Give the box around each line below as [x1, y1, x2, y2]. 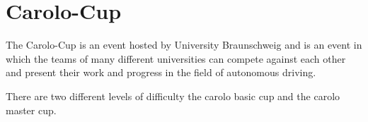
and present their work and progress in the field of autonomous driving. [6, 65, 316, 80]
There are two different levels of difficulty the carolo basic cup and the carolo [6, 88, 340, 103]
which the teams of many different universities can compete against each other [6, 51, 346, 66]
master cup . [6, 102, 57, 117]
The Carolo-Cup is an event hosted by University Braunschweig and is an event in [6, 37, 362, 52]
